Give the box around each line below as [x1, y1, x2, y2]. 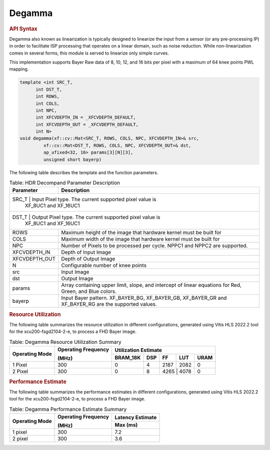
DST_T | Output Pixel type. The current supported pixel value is [12, 214, 160, 221]
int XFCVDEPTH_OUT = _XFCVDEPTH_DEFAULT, [35, 122, 138, 127]
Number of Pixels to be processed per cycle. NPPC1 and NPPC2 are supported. [61, 242, 248, 249]
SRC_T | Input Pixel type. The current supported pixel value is [12, 196, 157, 203]
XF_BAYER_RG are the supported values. [61, 301, 157, 308]
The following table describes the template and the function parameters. [9, 169, 158, 175]
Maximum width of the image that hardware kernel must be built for [61, 236, 220, 243]
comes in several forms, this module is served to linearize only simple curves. [9, 50, 169, 56]
